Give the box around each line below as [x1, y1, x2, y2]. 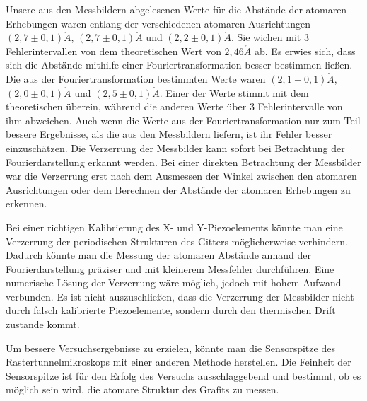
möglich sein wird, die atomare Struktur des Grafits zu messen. [6, 382, 279, 397]
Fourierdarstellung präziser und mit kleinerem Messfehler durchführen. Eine [6, 261, 334, 276]
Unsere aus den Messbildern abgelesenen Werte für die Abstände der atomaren [6, 2, 347, 16]
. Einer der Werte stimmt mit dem [159, 85, 309, 100]
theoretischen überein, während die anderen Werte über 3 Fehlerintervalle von [6, 99, 343, 114]
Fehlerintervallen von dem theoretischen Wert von [6, 43, 221, 58]
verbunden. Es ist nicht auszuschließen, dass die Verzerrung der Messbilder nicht [6, 289, 354, 303]
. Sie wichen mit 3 [231, 30, 309, 45]
